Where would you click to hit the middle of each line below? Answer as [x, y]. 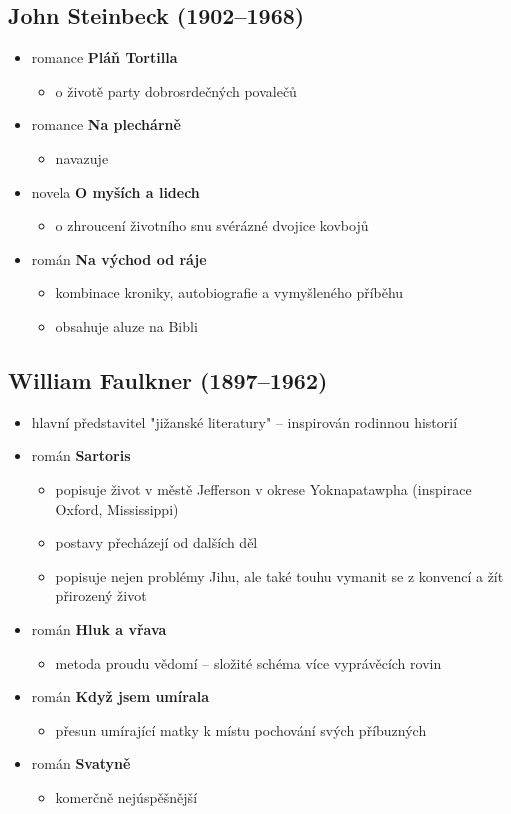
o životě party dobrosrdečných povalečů [176, 90]
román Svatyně [81, 763]
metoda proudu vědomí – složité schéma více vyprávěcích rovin [248, 662]
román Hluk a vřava [99, 628]
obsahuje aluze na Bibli [126, 325]
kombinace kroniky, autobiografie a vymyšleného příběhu [229, 292]
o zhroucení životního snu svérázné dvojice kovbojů [212, 225]
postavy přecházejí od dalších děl [156, 542]
